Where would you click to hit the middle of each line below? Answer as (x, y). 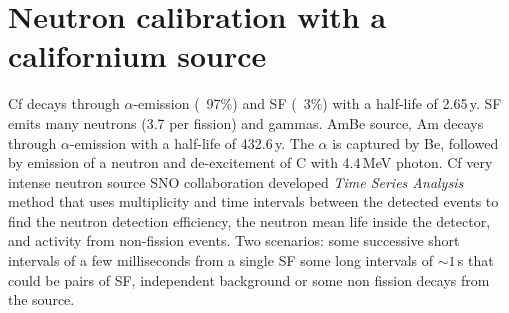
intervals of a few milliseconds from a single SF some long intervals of (221, 260)
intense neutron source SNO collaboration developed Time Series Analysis (236, 181)
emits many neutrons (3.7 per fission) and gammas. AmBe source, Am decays (246, 122)
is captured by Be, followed (415, 142)
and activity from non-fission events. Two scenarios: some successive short (234, 240)
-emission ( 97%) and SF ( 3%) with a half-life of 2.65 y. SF (317, 103)
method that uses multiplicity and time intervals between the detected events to (253, 201)
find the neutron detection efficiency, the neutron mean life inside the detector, (249, 220)
